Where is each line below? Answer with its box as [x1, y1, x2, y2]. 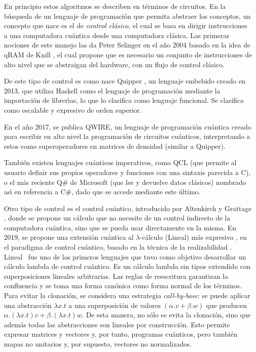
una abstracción [4, 300, 52, 310]
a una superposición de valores [69, 300, 161, 310]
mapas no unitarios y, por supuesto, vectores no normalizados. [4, 339, 192, 349]
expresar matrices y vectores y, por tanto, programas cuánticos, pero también [4, 329, 238, 339]
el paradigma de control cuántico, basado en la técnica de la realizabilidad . [4, 242, 232, 252]
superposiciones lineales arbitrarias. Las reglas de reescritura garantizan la [4, 270, 228, 281]
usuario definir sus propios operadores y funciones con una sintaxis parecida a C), [4, 167, 251, 177]
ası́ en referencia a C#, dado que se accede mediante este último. [4, 186, 201, 197]
